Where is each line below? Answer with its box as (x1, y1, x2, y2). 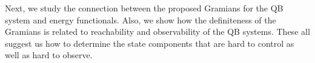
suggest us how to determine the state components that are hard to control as (5, 37, 294, 49)
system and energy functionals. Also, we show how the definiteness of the (5, 13, 276, 26)
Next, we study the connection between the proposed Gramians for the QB (5, 2, 283, 14)
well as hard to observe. (5, 49, 93, 61)
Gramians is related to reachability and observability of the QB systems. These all (5, 25, 310, 38)
